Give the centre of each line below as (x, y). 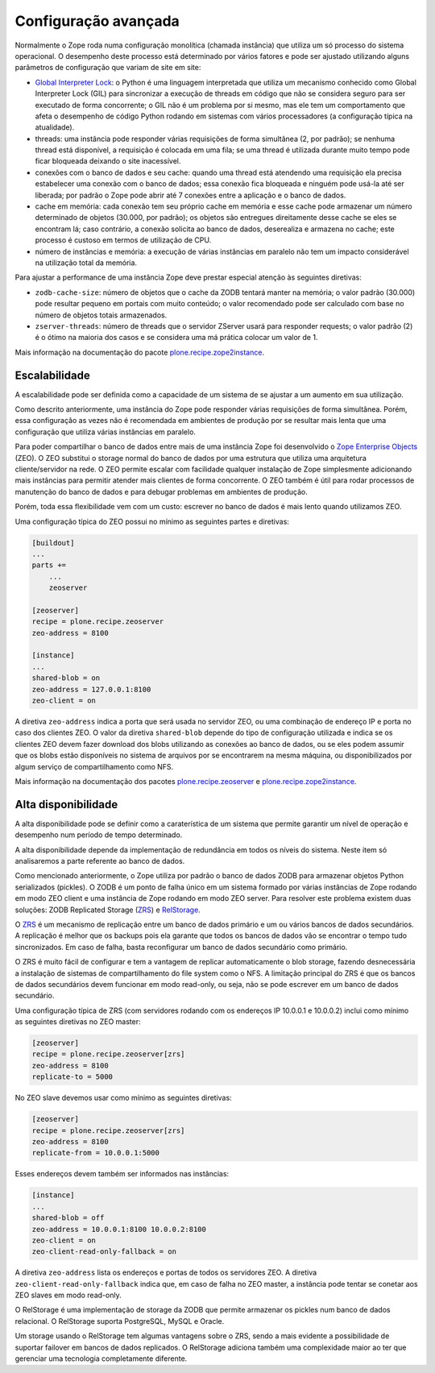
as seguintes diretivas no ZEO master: (78, 1022)
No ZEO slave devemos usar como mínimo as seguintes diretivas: (124, 1098)
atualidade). (55, 127)
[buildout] (53, 543)
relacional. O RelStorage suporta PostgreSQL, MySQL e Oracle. (120, 1321)
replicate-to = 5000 (72, 1077)
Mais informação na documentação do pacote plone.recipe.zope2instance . (140, 352)
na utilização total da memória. (86, 263)
